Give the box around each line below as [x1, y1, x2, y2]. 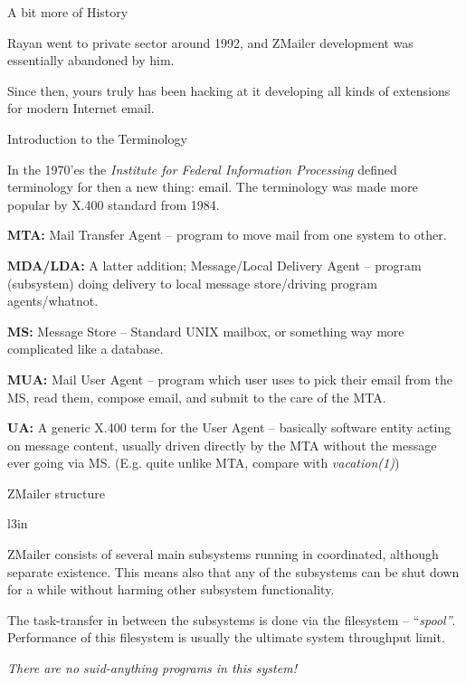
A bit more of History [7, 3, 128, 21]
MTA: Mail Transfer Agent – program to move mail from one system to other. [7, 225, 447, 244]
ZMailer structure [7, 483, 105, 502]
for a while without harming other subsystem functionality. [7, 580, 335, 599]
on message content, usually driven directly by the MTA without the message [7, 435, 437, 454]
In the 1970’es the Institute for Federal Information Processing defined [7, 159, 397, 178]
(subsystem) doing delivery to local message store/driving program [7, 273, 377, 292]
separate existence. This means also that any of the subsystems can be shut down [7, 562, 460, 581]
